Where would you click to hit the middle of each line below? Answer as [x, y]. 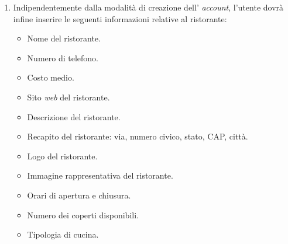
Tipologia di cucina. [63, 234]
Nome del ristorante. [64, 38]
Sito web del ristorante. [68, 97]
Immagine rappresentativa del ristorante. [100, 175]
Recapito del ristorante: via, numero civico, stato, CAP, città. [138, 136]
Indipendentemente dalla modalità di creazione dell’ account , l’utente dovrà [148, 7]
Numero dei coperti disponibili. [83, 215]
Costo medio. [51, 77]
